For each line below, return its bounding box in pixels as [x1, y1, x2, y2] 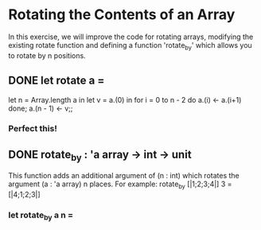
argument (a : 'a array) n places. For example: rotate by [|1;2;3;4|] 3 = [8, 179, 232, 191]
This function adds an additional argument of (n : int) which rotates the [8, 171, 240, 181]
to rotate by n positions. [8, 50, 86, 60]
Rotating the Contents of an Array [8, 6, 236, 24]
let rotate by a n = [8, 209, 74, 222]
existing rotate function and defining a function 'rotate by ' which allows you [8, 40, 252, 52]
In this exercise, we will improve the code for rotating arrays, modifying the [8, 32, 254, 41]
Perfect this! [8, 123, 57, 134]
